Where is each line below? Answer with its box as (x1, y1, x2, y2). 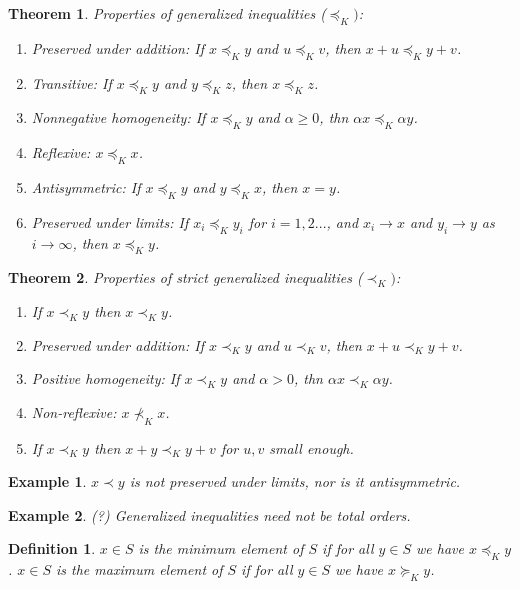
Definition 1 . (8, 538, 96, 559)
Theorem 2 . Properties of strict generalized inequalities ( (8, 267, 363, 288)
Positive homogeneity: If (31, 368, 180, 389)
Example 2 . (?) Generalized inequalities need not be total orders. (8, 504, 411, 525)
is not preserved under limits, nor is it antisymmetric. (129, 471, 461, 492)
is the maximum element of (56, 559, 223, 580)
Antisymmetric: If (31, 176, 141, 197)
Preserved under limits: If (31, 211, 189, 232)
